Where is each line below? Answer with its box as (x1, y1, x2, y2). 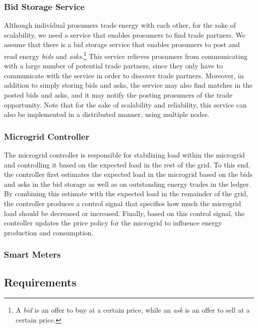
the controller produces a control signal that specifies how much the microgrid (4, 198, 241, 208)
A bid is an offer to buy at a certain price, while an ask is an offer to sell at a (15, 305, 250, 315)
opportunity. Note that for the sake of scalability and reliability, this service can (4, 99, 247, 109)
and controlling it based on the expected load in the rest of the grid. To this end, (4, 159, 251, 169)
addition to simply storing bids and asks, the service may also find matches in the (4, 80, 253, 90)
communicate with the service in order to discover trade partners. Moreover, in (4, 70, 244, 80)
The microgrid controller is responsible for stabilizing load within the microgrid (4, 150, 245, 160)
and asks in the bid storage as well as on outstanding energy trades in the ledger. (4, 178, 251, 189)
